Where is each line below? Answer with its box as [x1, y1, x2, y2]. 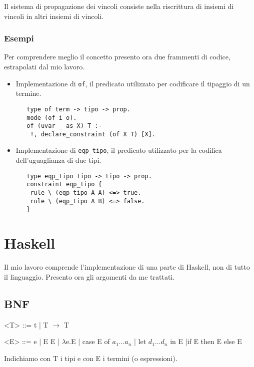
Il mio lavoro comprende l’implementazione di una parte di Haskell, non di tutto [4, 262, 250, 272]
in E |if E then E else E [170, 336, 242, 347]
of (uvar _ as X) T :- [26, 122, 102, 130]
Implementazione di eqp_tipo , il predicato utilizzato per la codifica [15, 145, 222, 155]
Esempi [4, 32, 34, 44]
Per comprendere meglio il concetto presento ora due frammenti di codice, [4, 51, 230, 62]
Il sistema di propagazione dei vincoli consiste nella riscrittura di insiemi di [4, 1, 234, 11]
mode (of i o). [26, 114, 77, 121]
